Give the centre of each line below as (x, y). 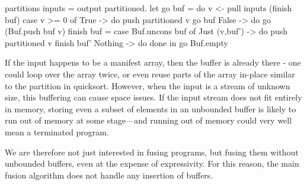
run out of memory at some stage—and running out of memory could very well (148, 120)
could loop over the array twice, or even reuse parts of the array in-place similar (150, 74)
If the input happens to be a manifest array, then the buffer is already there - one (153, 62)
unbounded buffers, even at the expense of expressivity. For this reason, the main (152, 163)
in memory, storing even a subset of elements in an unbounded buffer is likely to (151, 108)
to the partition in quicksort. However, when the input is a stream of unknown (148, 85)
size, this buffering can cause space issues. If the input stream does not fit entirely (153, 97)
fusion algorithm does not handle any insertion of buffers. (109, 175)
